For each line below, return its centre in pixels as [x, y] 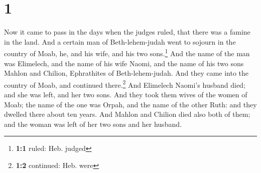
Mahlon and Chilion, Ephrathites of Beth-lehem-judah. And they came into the [126, 73]
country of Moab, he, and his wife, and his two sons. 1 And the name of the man [127, 52]
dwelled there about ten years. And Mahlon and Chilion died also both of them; [127, 114]
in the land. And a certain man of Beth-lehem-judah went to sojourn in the [120, 41]
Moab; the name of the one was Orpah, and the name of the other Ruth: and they [130, 104]
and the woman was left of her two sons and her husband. [93, 124]
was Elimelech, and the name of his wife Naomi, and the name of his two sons [124, 63]
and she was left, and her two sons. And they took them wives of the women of [126, 94]
